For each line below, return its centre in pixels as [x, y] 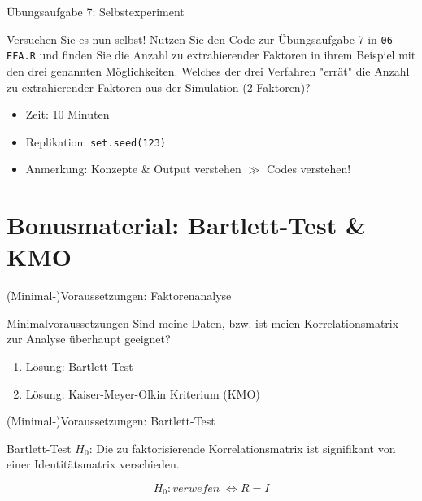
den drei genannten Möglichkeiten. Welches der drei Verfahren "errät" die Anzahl [208, 70]
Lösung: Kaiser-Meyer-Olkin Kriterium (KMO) [143, 393]
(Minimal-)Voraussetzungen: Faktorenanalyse [119, 296]
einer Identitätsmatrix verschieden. [93, 464]
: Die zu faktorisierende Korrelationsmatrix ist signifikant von [242, 448]
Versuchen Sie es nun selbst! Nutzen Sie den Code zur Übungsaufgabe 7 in [192, 39]
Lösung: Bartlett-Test [79, 366]
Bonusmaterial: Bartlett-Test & [187, 225]
